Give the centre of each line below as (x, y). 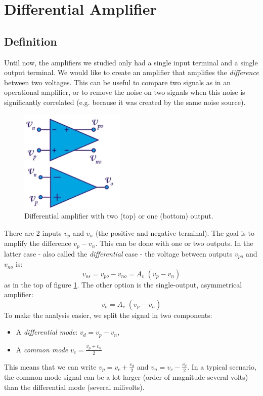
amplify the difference (38, 243)
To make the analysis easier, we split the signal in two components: (108, 315)
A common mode (42, 349)
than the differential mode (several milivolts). (74, 387)
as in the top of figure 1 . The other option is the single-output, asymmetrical (123, 284)
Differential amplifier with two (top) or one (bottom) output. (119, 216)
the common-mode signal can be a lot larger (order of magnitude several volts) (126, 377)
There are (19, 232)
